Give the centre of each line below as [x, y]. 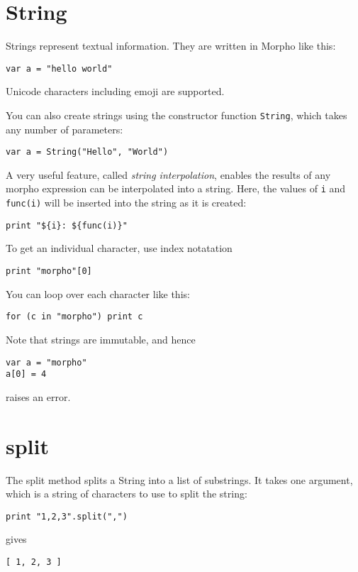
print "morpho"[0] [49, 271]
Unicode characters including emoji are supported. [115, 91]
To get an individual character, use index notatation [119, 248]
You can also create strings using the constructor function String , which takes [177, 115]
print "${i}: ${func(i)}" [67, 225]
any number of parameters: [65, 129]
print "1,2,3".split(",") [67, 516]
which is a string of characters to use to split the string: [127, 494]
